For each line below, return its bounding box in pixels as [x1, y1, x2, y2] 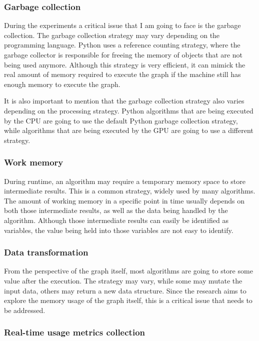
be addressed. [4, 304, 45, 315]
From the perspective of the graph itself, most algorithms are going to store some [4, 265, 253, 276]
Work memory [4, 156, 63, 168]
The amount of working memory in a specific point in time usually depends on [4, 195, 244, 205]
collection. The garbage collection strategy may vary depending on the [4, 29, 220, 40]
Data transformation [4, 246, 88, 258]
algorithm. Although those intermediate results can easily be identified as [4, 214, 228, 225]
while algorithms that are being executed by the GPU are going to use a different [4, 125, 253, 135]
